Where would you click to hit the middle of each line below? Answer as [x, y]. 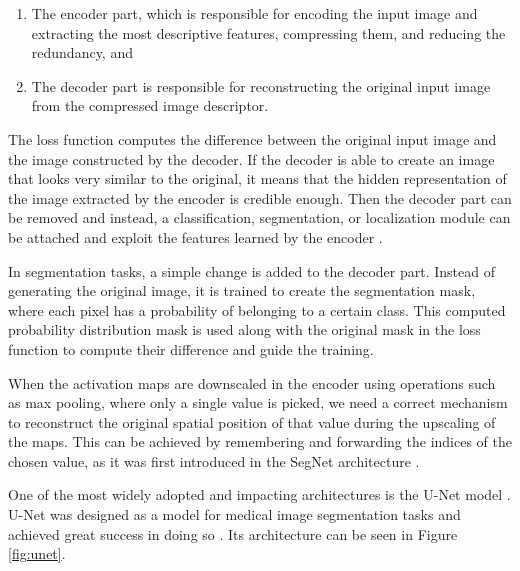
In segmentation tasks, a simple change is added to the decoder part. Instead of [252, 270]
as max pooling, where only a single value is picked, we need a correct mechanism [258, 402]
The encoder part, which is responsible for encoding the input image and [254, 13]
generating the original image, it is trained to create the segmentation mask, [242, 290]
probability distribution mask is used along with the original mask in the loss [244, 329]
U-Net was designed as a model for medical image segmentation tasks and [234, 514]
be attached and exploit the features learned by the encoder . [195, 236]
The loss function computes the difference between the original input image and [252, 138]
